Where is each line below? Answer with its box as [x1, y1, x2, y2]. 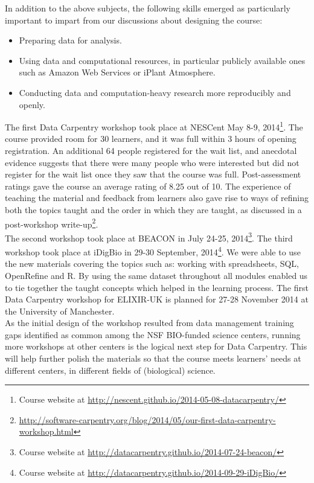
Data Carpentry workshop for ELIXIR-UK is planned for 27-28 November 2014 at [5, 293, 309, 305]
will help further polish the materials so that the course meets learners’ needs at [5, 352, 301, 365]
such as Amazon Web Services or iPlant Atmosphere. [19, 66, 216, 78]
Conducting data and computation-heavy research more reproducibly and [19, 86, 291, 98]
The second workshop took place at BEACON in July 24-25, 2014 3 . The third [5, 229, 293, 244]
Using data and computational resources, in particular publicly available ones [19, 54, 306, 66]
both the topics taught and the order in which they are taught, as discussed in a [5, 203, 302, 216]
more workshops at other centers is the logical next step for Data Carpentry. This [5, 340, 307, 353]
